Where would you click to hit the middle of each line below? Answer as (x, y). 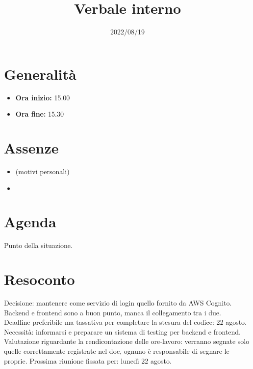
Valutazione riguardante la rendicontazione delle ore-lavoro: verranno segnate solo (127, 341)
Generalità (40, 74)
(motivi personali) (42, 171)
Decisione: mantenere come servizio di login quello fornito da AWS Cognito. (118, 303)
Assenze (31, 148)
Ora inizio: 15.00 (43, 97)
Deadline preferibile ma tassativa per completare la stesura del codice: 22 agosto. (126, 322)
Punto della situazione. (38, 245)
